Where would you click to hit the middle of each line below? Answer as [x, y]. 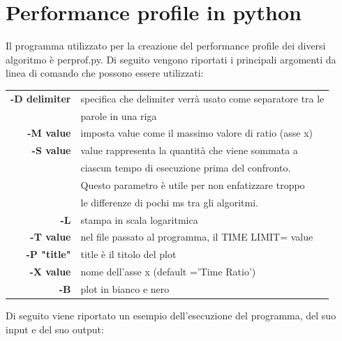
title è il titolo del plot [128, 254]
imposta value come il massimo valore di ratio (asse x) [196, 133]
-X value [50, 272]
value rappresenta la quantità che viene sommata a [189, 150]
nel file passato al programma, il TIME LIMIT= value [197, 237]
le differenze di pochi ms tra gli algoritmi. [170, 202]
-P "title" [49, 254]
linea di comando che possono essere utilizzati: [105, 73]
